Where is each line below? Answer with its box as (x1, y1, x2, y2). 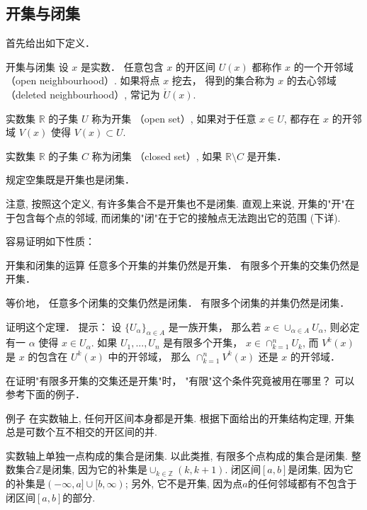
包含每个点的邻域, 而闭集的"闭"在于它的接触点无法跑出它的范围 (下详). (15, 210, 341, 225)
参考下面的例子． (6, 387, 85, 402)
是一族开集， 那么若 (168, 319, 261, 334)
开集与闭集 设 (6, 59, 69, 74)
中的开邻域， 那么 (108, 348, 191, 363)
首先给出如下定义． (6, 35, 95, 50)
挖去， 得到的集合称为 (171, 73, 275, 88)
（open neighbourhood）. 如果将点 (6, 73, 160, 88)
